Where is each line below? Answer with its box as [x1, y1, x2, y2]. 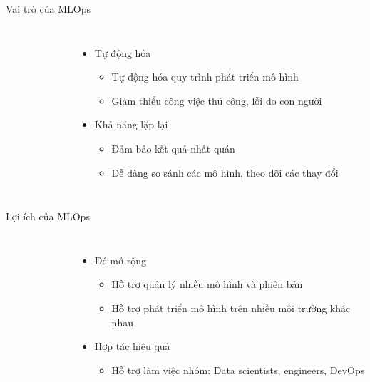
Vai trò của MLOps [6, 1, 91, 16]
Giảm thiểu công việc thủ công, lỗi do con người [111, 93, 322, 108]
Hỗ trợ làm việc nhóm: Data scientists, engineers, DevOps [111, 362, 365, 377]
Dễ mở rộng [94, 252, 146, 267]
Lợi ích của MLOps [6, 209, 90, 224]
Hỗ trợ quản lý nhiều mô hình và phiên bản [111, 277, 303, 291]
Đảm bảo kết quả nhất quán [111, 140, 235, 155]
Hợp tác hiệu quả [94, 339, 170, 353]
